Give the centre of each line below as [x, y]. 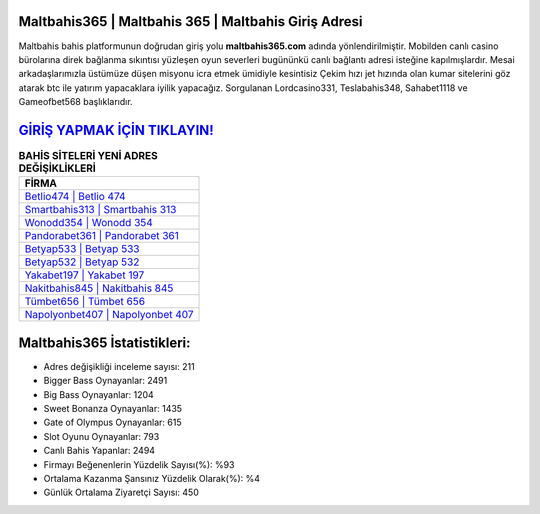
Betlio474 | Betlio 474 [75, 197]
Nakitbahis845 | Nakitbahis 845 [99, 288]
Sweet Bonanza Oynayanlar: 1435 [113, 409]
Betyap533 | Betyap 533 [82, 249]
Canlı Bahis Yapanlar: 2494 [99, 451]
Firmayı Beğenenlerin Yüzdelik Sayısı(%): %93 [139, 464]
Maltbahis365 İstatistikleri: [104, 342]
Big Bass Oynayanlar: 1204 [98, 394]
